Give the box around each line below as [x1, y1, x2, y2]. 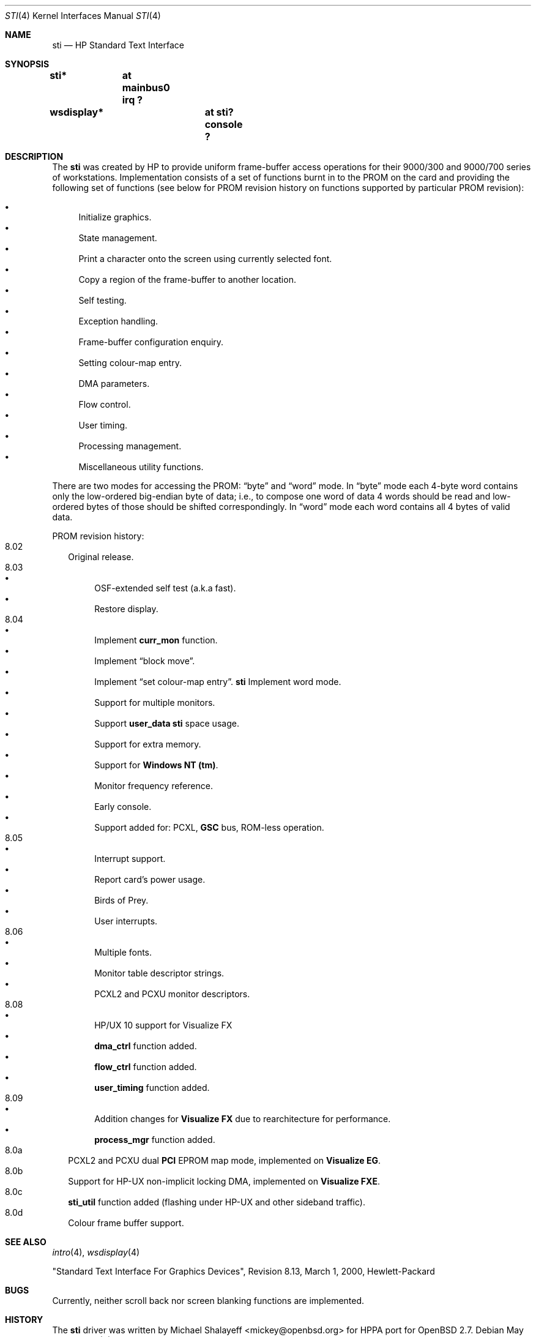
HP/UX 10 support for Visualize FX [94, 1020, 233, 1030]
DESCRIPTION [5, 151, 64, 162]
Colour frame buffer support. [68, 1218, 184, 1228]
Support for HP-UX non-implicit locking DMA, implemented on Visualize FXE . [68, 1176, 380, 1186]
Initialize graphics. [78, 212, 152, 222]
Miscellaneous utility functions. [78, 462, 204, 472]
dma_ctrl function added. [94, 1041, 197, 1051]
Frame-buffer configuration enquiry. [78, 337, 224, 347]
